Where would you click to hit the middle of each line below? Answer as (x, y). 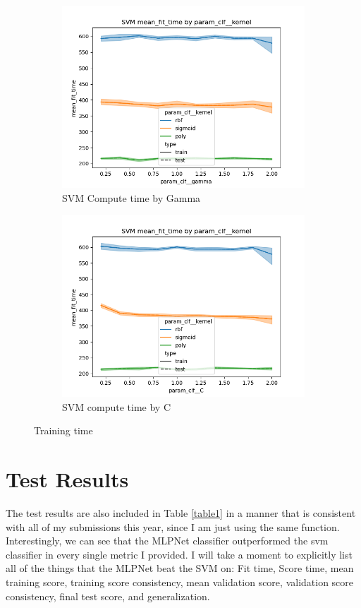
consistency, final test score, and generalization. (108, 596)
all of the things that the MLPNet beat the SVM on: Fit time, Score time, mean (180, 568)
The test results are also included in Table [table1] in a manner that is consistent (181, 513)
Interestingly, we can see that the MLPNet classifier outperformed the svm (167, 541)
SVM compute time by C (116, 406)
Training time (63, 430)
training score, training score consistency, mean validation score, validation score (180, 582)
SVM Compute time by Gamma (131, 197)
